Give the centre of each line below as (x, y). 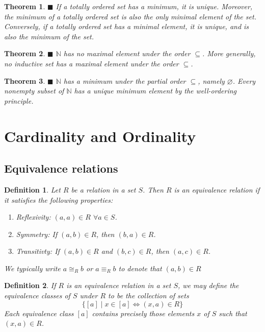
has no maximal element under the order (127, 53)
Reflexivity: (33, 217)
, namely (211, 80)
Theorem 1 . (25, 6)
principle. (19, 100)
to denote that (140, 268)
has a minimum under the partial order (125, 80)
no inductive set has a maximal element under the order (91, 63)
